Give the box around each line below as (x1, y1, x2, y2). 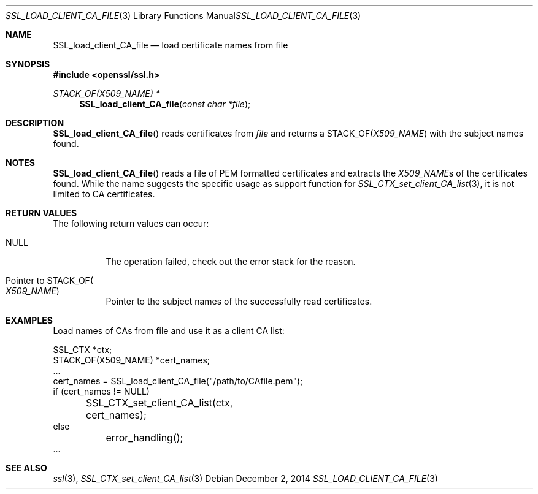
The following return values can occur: (53, 218, 209, 229)
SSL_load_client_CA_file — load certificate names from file (53, 40, 288, 50)
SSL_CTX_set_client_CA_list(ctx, (86, 397, 233, 409)
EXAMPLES (6, 315, 53, 325)
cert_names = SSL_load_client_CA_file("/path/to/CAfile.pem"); (53, 376, 303, 386)
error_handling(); (106, 431, 183, 444)
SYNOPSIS (6, 59, 50, 69)
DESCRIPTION (6, 118, 64, 128)
